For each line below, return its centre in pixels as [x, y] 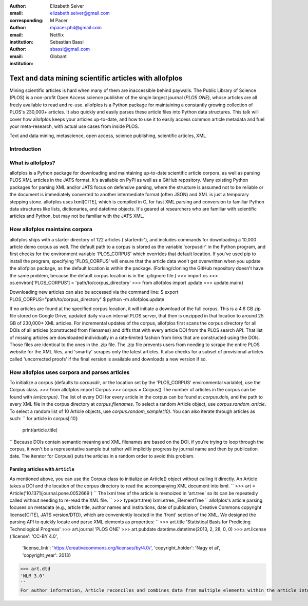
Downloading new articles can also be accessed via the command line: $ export [94, 292]
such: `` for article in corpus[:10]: [44, 418]
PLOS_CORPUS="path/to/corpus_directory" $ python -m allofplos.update [87, 299]
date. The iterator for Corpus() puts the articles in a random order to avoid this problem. [102, 456]
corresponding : [26, 20]
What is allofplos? [32, 163]
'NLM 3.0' [33, 576]
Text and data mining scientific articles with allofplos [96, 78]
